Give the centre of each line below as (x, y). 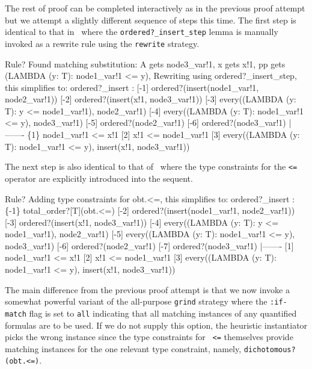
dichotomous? (270, 349)
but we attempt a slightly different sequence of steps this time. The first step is (151, 20)
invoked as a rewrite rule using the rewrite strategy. (102, 43)
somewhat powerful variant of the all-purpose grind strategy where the (136, 301)
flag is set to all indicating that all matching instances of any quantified (163, 313)
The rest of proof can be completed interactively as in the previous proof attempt (155, 8)
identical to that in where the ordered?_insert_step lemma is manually (142, 32)
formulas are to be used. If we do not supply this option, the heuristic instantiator (156, 325)
